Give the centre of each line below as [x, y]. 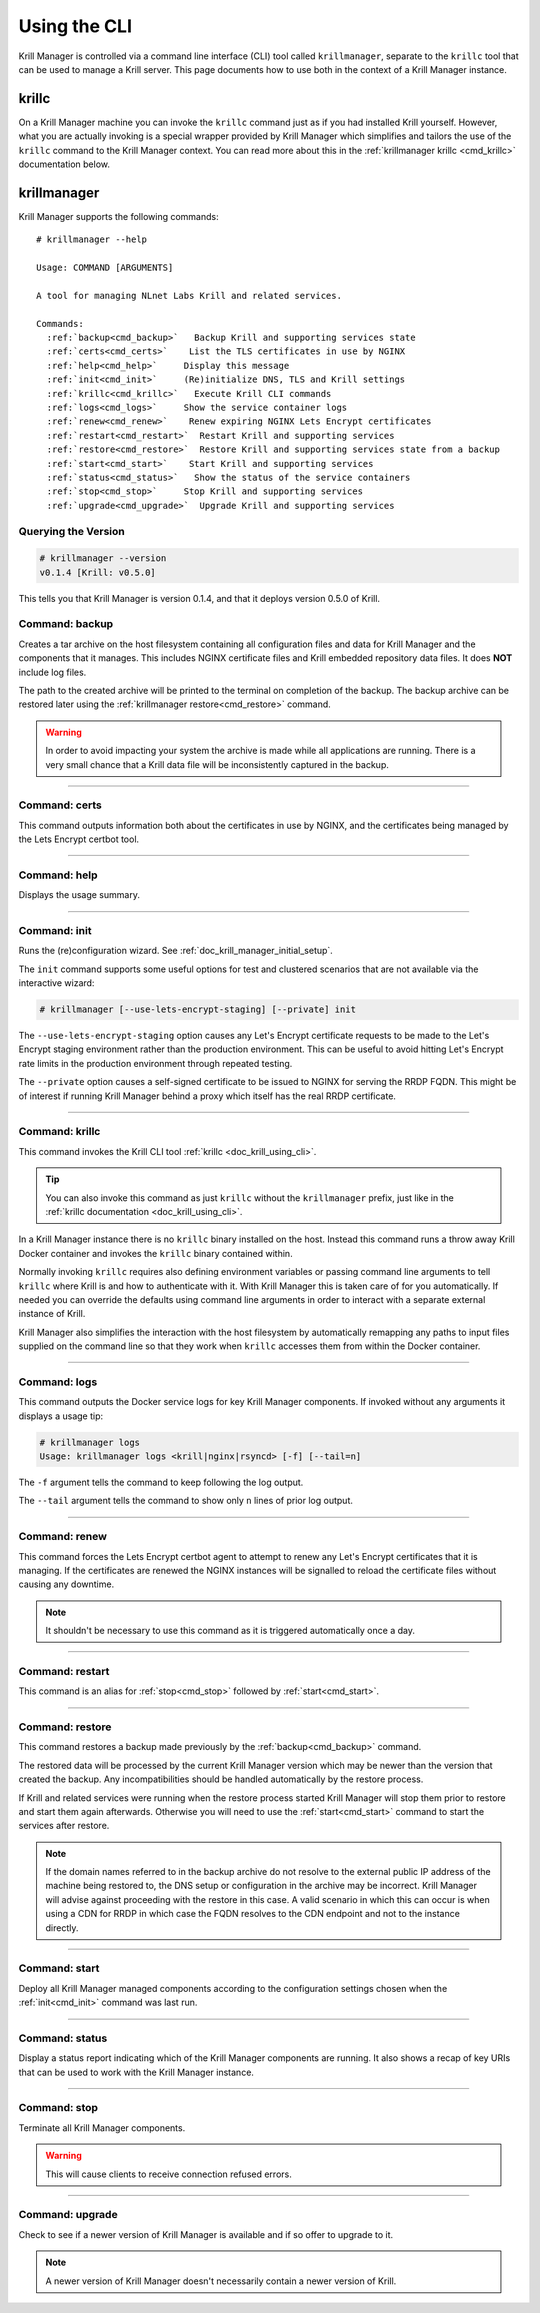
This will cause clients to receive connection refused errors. [168, 2174]
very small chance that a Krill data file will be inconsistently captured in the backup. [217, 764]
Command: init [55, 930]
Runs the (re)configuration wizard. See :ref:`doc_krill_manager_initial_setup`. [176, 951]
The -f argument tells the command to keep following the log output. [161, 1482]
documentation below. [64, 164]
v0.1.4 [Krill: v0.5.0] [98, 572]
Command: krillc [59, 1132]
